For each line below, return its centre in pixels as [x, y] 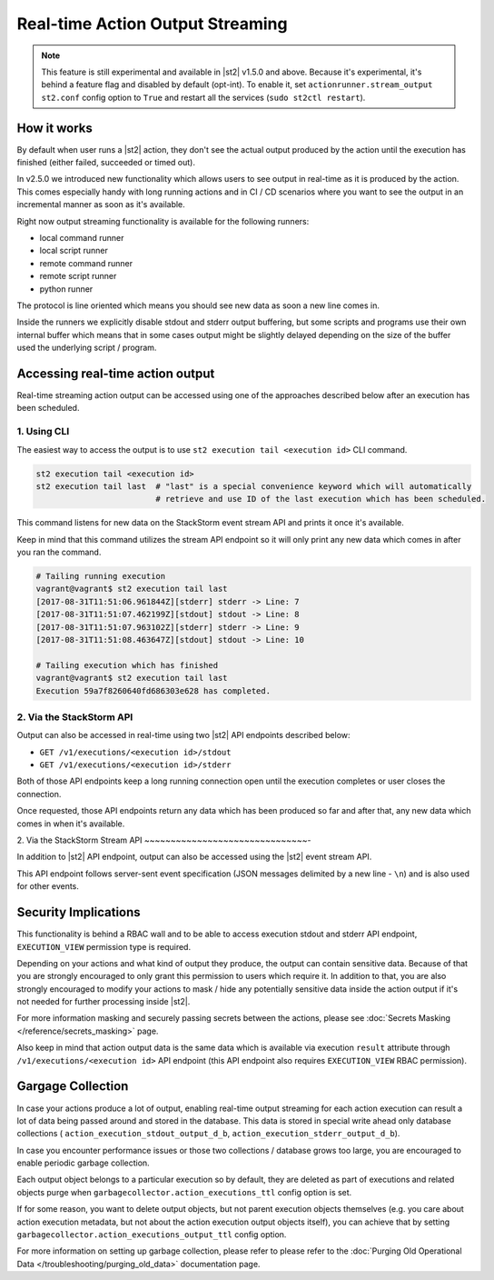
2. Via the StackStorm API [75, 716]
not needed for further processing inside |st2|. [104, 1002]
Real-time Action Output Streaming [152, 24]
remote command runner [86, 263]
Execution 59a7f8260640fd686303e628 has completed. [153, 690]
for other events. [48, 886]
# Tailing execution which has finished [127, 665]
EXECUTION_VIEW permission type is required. [104, 946]
